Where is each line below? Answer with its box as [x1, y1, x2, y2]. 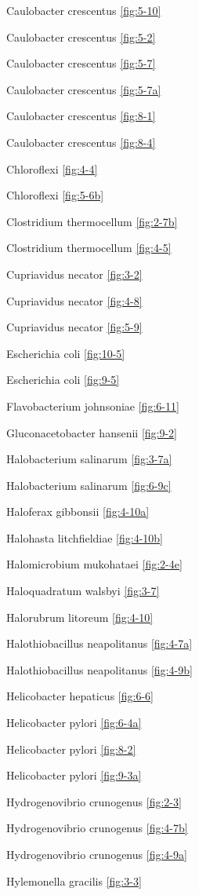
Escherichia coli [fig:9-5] [6, 371, 120, 388]
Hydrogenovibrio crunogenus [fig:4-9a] [6, 846, 187, 862]
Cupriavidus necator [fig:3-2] [6, 265, 143, 282]
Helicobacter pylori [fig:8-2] [6, 740, 136, 757]
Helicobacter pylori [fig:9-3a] [6, 767, 142, 784]
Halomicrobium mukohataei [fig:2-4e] [6, 556, 183, 572]
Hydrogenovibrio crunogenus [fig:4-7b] [6, 820, 188, 836]
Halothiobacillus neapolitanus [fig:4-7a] [6, 635, 193, 652]
